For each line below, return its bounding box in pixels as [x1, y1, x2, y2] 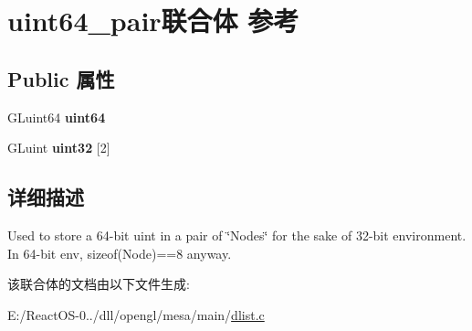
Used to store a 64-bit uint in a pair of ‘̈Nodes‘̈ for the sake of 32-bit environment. [7, 225, 467, 244]
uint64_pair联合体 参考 [7, 2, 299, 39]
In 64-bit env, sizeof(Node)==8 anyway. [7, 243, 232, 262]
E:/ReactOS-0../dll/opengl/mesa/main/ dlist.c [7, 304, 265, 324]
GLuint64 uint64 [7, 107, 106, 126]
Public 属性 [7, 64, 115, 92]
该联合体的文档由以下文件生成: [7, 274, 190, 294]
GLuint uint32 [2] [7, 138, 110, 157]
